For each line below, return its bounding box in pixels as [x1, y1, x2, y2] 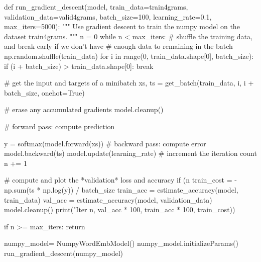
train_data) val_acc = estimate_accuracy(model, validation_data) [4, 194, 212, 205]
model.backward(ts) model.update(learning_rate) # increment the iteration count [4, 148, 257, 158]
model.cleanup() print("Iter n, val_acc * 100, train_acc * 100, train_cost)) [4, 204, 235, 215]
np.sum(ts [4, 184, 35, 195]
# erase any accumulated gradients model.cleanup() [4, 104, 164, 115]
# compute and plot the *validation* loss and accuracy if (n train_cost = [4, 174, 232, 185]
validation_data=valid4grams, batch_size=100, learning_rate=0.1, [4, 11, 212, 22]
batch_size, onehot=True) [4, 87, 85, 98]
